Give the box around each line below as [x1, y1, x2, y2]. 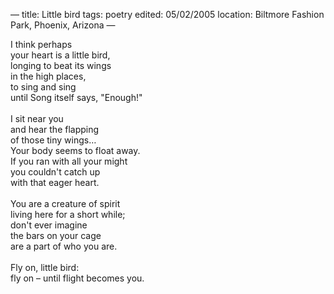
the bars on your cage [10, 230, 102, 241]
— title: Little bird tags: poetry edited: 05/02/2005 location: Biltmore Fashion [10, 9, 325, 20]
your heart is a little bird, [10, 49, 111, 61]
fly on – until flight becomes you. [10, 272, 145, 284]
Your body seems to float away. [10, 145, 141, 156]
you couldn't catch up [10, 166, 101, 178]
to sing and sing [10, 81, 77, 93]
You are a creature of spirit [10, 198, 121, 209]
